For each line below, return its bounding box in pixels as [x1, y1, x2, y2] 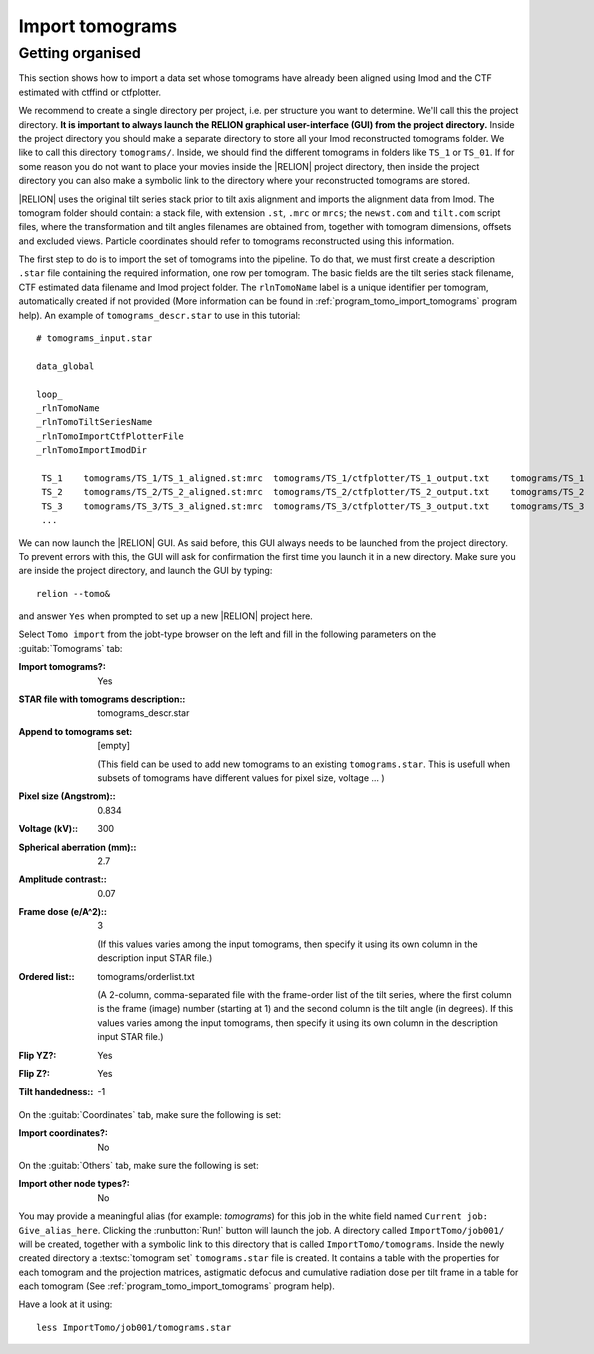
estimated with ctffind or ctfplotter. [18, 86, 162, 98]
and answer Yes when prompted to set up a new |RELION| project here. [18, 610, 314, 622]
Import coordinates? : [18, 1127, 109, 1139]
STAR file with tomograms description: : [18, 693, 186, 705]
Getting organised [18, 44, 142, 62]
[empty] [97, 740, 130, 752]
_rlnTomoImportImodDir [36, 445, 148, 456]
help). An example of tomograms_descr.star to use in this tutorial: [18, 309, 301, 321]
